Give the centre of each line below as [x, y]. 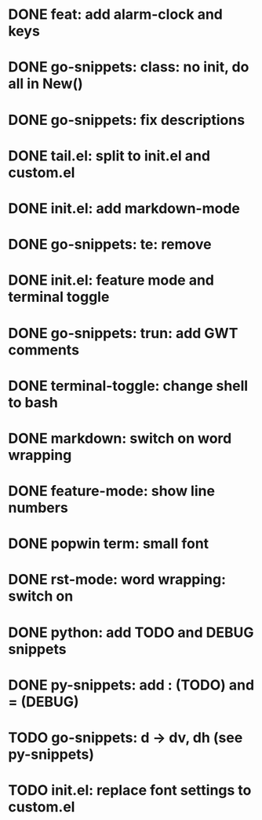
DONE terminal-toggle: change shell [128, 386]
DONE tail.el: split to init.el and [109, 156]
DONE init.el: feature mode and [111, 280]
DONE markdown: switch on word [120, 438]
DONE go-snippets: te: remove [110, 245]
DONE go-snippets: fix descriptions [127, 120]
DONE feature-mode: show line [112, 491]
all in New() [46, 84]
